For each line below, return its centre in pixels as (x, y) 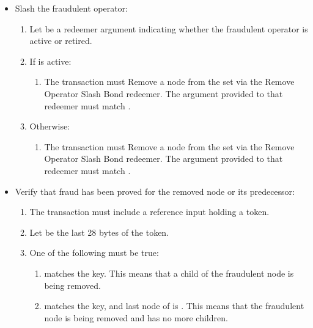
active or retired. (61, 41)
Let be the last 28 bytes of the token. (99, 232)
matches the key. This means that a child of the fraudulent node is (169, 273)
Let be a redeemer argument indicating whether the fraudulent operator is (169, 28)
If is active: (50, 61)
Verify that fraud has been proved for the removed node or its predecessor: (155, 191)
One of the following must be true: (94, 253)
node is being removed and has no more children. (136, 317)
